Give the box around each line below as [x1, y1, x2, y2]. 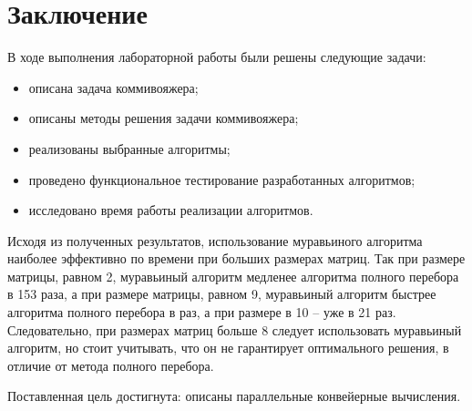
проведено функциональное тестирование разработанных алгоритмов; [28, 170, 416, 189]
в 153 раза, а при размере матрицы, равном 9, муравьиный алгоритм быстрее [7, 284, 436, 303]
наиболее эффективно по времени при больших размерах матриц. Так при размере [7, 249, 466, 268]
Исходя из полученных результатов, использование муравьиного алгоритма [7, 231, 423, 250]
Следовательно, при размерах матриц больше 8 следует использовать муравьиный [7, 320, 462, 339]
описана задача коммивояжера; [28, 77, 199, 97]
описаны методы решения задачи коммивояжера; [28, 108, 299, 128]
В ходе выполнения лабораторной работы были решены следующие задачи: [7, 47, 426, 67]
